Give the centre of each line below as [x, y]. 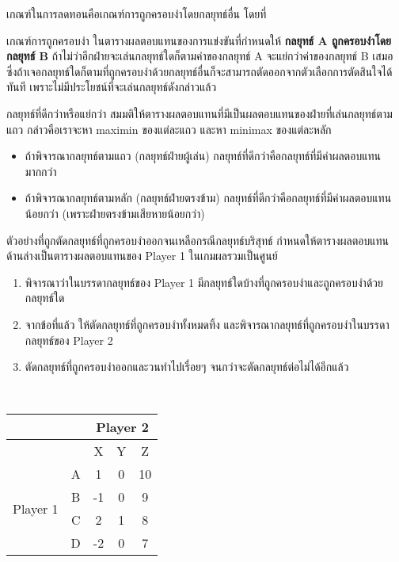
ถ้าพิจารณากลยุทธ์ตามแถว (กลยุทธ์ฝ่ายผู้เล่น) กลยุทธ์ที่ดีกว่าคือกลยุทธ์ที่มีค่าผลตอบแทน [203, 156]
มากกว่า [41, 171]
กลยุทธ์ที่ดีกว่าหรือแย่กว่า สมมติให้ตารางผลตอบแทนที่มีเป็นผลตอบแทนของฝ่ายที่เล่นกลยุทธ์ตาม [199, 113]
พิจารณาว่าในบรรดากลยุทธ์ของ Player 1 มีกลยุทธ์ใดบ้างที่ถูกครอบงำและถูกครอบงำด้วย [204, 282]
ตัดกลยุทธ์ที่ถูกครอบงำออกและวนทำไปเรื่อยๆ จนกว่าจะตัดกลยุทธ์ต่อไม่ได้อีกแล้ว [187, 367]
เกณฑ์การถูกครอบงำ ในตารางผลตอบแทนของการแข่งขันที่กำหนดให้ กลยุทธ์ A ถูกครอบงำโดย [199, 40]
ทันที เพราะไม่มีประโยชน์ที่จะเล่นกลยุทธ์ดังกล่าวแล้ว [112, 87]
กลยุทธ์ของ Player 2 [69, 340]
